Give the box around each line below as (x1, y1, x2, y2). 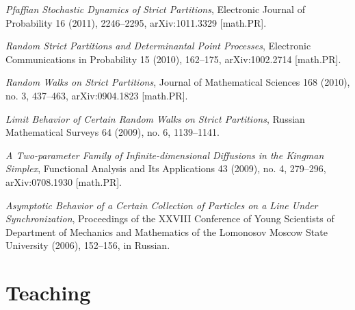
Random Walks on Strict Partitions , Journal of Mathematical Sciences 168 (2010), (5, 75, 350, 89)
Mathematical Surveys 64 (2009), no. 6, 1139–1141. (5, 125, 220, 139)
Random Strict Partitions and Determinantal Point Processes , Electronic (5, 38, 311, 53)
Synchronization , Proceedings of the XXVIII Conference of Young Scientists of (5, 211, 334, 226)
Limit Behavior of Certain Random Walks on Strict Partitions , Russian (5, 111, 305, 126)
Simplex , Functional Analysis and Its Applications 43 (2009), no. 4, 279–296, (5, 161, 326, 176)
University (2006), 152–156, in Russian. (5, 238, 170, 252)
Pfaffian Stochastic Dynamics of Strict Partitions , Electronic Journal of (5, 2, 305, 16)
